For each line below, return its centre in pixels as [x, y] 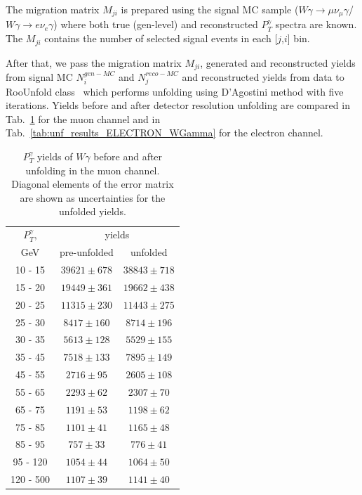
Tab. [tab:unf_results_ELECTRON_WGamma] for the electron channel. [165, 133]
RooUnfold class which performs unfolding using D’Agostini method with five [175, 91]
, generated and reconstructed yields [278, 62]
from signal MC [39, 76]
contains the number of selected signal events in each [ [161, 38]
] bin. [299, 38]
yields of [55, 156]
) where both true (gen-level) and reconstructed [156, 24]
